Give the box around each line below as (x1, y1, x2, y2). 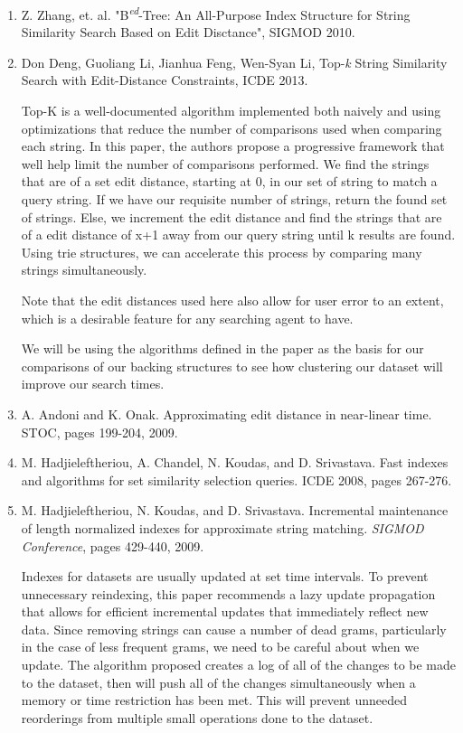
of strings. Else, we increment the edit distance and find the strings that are (21, 207, 442, 226)
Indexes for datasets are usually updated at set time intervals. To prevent (21, 567, 429, 586)
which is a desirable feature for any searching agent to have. (21, 308, 354, 327)
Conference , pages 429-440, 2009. (21, 536, 204, 555)
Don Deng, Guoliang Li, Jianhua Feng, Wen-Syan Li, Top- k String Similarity (21, 52, 448, 71)
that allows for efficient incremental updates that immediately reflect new (21, 602, 429, 621)
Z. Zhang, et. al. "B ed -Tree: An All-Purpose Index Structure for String (21, 3, 411, 23)
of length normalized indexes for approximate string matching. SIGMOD (21, 518, 424, 537)
